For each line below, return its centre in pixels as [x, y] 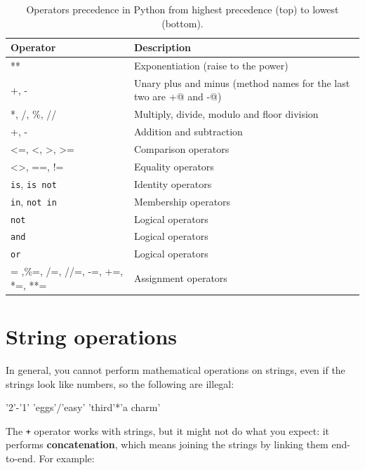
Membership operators [182, 201]
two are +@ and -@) [178, 96]
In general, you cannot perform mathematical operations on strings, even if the [175, 370]
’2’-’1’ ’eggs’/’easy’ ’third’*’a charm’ [83, 407]
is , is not [34, 183]
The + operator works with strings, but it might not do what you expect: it [168, 430]
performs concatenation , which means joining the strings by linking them [167, 444]
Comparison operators [181, 149]
